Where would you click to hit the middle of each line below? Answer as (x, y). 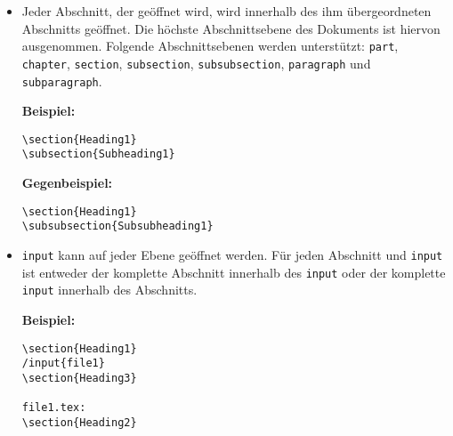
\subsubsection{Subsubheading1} (117, 226)
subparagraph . (62, 81)
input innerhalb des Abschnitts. (109, 290)
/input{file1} (63, 363)
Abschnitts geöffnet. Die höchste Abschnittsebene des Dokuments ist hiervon (231, 28)
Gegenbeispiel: (67, 183)
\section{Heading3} (79, 378)
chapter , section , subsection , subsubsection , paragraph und (196, 63)
